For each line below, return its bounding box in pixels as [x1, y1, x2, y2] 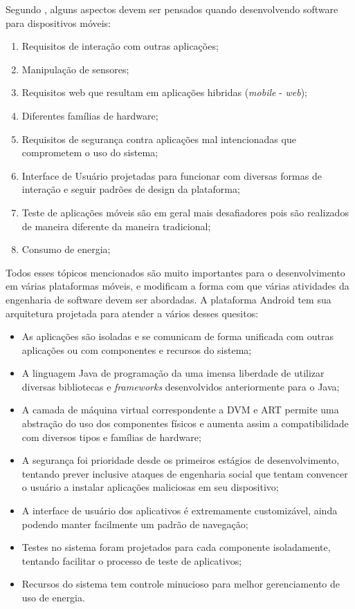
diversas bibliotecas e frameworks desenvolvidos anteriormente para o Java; [21, 379, 340, 393]
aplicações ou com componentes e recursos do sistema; [21, 342, 252, 357]
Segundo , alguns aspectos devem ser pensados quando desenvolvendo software [6, 2, 338, 16]
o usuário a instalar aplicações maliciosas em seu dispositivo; [21, 480, 279, 494]
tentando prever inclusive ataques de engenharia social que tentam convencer [21, 466, 348, 480]
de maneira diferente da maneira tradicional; [21, 218, 211, 233]
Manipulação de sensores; [21, 62, 129, 76]
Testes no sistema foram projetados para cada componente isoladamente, [21, 540, 331, 554]
